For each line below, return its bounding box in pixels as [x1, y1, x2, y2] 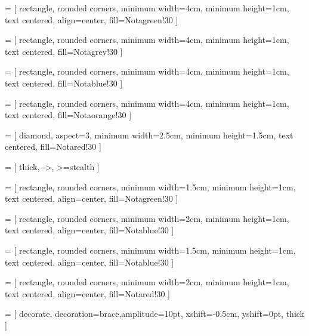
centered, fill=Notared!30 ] [5, 140, 101, 153]
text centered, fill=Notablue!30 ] [5, 76, 123, 89]
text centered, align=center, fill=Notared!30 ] [5, 287, 171, 300]
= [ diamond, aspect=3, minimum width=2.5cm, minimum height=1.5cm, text [5, 128, 293, 141]
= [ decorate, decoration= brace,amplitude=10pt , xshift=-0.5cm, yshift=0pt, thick [5, 307, 305, 320]
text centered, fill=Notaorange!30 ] [5, 109, 132, 121]
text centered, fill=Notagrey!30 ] [5, 45, 123, 57]
